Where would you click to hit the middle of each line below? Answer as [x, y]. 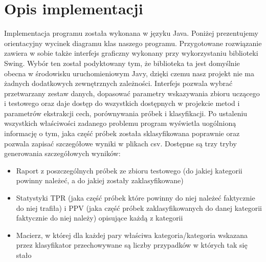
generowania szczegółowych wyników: [62, 153]
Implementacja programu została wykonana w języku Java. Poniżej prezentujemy [131, 33]
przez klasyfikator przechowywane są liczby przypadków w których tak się [132, 245]
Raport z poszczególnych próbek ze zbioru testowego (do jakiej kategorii [129, 170]
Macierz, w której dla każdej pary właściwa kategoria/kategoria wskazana [132, 235]
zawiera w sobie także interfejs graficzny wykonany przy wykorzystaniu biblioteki [131, 53]
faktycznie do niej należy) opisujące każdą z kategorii [99, 218]
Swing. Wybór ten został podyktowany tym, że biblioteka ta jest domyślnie [122, 63]
